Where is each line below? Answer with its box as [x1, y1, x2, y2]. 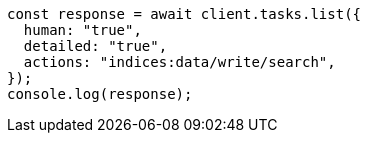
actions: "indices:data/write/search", [23, 54, 336, 70]
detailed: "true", [23, 38, 168, 54]
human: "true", [23, 22, 142, 38]
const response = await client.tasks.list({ [7, 6, 362, 22]
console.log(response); [7, 86, 193, 102]
